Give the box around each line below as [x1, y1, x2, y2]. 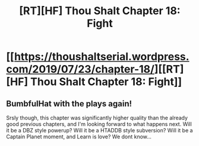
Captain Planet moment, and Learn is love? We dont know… [6, 133, 151, 140]
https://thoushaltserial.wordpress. [14, 50, 189, 63]
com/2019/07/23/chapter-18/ [6, 63, 154, 76]
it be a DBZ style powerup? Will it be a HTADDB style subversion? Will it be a [6, 127, 193, 134]
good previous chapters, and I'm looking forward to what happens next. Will [6, 121, 192, 128]
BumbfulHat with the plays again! [6, 99, 132, 109]
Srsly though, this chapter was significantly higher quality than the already [6, 114, 188, 121]
